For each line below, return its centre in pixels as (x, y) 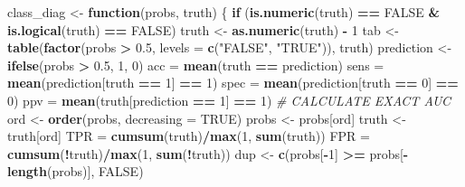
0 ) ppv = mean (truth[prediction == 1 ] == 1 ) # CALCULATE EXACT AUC (229, 100)
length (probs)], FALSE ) (76, 171)
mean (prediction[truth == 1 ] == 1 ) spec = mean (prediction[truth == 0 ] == (233, 83)
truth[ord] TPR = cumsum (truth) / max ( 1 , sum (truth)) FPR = (189, 136)
